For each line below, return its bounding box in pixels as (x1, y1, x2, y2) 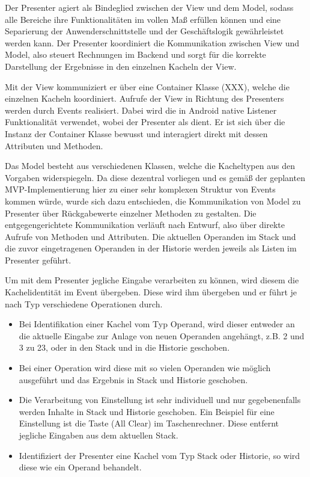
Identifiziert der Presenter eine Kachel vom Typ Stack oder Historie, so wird (19, 449, 300, 461)
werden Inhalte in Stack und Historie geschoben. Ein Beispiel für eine (19, 405, 275, 417)
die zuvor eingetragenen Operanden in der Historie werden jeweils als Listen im (5, 242, 297, 254)
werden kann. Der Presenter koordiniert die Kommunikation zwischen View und (5, 36, 300, 49)
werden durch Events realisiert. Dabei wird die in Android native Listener (5, 103, 277, 116)
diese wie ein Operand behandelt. (19, 461, 142, 473)
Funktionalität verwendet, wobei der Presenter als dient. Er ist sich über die (5, 115, 285, 128)
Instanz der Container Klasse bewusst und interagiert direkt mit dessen (5, 127, 268, 140)
